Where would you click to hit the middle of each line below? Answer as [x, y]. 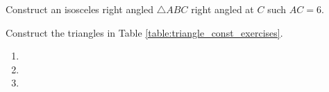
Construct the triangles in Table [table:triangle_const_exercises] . [144, 32]
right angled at [222, 9]
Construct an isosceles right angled [80, 9]
